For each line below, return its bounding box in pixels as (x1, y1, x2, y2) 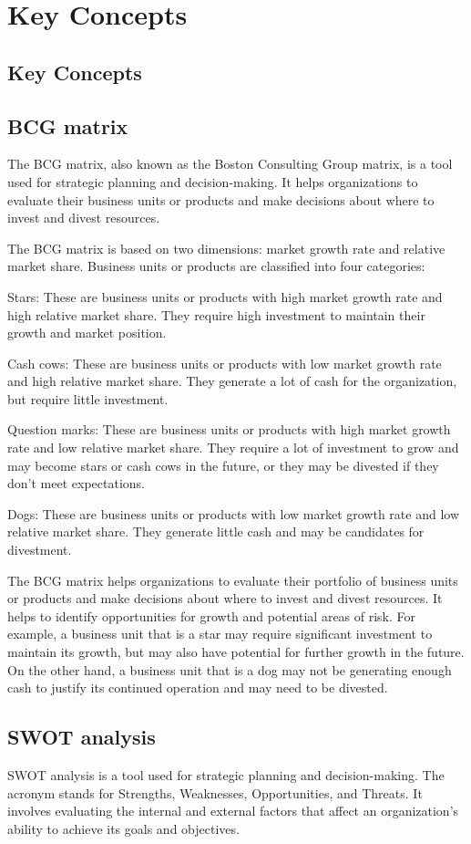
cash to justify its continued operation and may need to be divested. (7, 678, 388, 697)
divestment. (7, 540, 72, 559)
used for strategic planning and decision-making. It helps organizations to (7, 172, 418, 191)
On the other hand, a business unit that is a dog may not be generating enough (7, 660, 452, 679)
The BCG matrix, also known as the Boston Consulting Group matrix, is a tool (7, 154, 453, 173)
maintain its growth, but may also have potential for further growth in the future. (7, 642, 465, 662)
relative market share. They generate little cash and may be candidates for (7, 522, 425, 541)
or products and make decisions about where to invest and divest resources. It (7, 589, 443, 608)
